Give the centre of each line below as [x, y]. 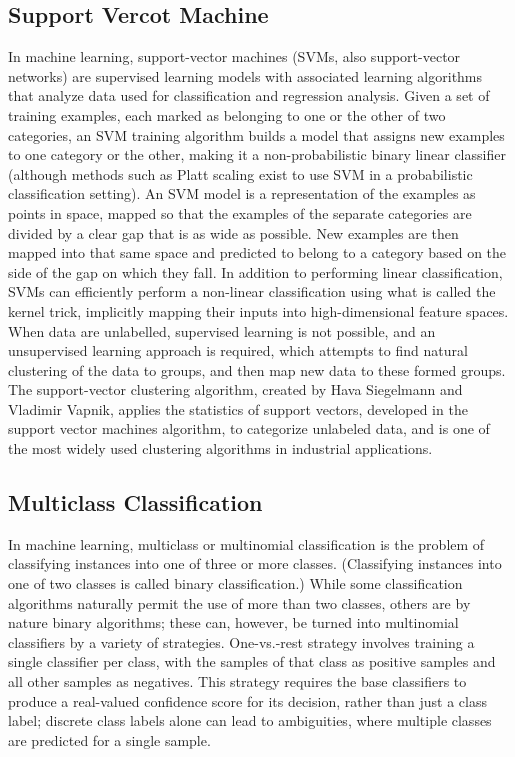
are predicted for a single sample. [109, 739]
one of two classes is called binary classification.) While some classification [235, 583]
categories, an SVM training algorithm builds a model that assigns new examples [256, 134]
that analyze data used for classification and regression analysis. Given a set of [249, 95]
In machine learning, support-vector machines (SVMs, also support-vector [234, 56]
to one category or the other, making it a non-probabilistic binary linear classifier [257, 154]
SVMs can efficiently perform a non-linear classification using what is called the [252, 291]
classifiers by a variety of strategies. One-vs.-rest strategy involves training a [241, 641]
